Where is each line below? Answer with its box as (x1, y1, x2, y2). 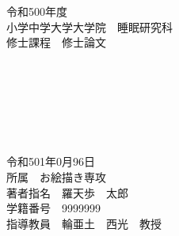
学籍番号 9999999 (6, 200, 101, 216)
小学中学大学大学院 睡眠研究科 (6, 18, 173, 35)
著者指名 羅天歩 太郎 (6, 184, 128, 200)
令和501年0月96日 (6, 153, 95, 170)
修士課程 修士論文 (6, 34, 106, 51)
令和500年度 (6, 3, 67, 19)
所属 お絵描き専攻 (6, 168, 106, 185)
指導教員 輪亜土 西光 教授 (6, 215, 162, 231)
